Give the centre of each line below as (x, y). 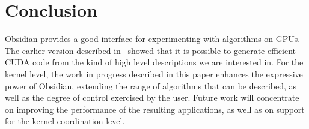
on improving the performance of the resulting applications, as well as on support (155, 109)
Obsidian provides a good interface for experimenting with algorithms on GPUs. (153, 39)
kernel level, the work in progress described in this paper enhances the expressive (154, 73)
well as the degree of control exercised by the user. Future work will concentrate (152, 97)
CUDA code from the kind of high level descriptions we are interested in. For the (154, 62)
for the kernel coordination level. (65, 121)
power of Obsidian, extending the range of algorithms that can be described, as (151, 85)
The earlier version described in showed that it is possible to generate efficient (150, 50)
